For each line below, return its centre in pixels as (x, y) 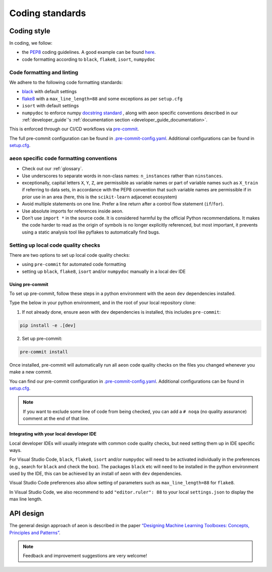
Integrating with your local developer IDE (53, 434)
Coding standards (48, 13)
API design (27, 514)
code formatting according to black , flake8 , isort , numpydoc (89, 59)
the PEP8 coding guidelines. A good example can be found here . (89, 52)
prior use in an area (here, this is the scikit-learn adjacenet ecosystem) (99, 197)
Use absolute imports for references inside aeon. (73, 211)
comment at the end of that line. (56, 418)
